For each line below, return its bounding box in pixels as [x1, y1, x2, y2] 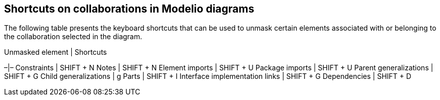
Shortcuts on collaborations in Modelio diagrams [4, 3, 255, 15]
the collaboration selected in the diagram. [4, 32, 142, 41]
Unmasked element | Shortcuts [4, 48, 107, 57]
